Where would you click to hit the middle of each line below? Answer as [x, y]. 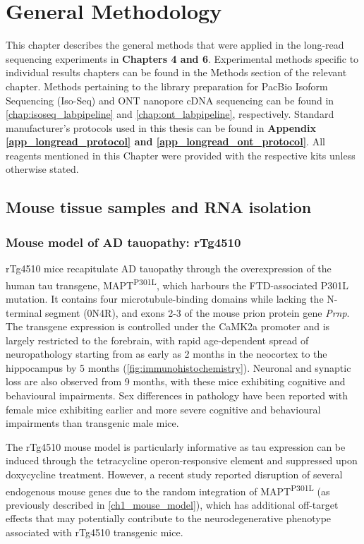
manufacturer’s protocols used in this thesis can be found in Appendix [161, 127]
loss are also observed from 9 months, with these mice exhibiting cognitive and [176, 381]
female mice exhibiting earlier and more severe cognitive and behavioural [163, 409]
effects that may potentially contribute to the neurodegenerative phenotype [169, 518]
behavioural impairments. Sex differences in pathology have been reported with [177, 395]
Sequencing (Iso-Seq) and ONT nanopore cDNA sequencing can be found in [170, 100]
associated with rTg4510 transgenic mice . [95, 532]
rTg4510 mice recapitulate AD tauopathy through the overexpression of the [169, 268]
